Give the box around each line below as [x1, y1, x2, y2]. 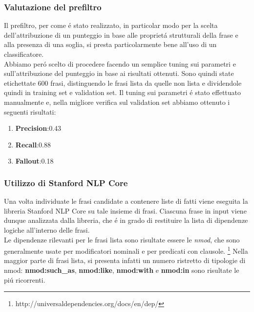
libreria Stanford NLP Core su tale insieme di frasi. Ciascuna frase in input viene [4, 205, 247, 216]
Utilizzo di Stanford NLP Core [4, 176, 128, 189]
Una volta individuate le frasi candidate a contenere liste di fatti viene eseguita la [4, 196, 248, 206]
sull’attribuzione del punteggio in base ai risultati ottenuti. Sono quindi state [4, 68, 234, 78]
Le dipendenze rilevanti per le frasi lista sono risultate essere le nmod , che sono [4, 234, 240, 244]
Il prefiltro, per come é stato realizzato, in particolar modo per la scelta [4, 20, 218, 30]
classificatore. [4, 49, 44, 59]
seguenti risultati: [4, 106, 56, 117]
